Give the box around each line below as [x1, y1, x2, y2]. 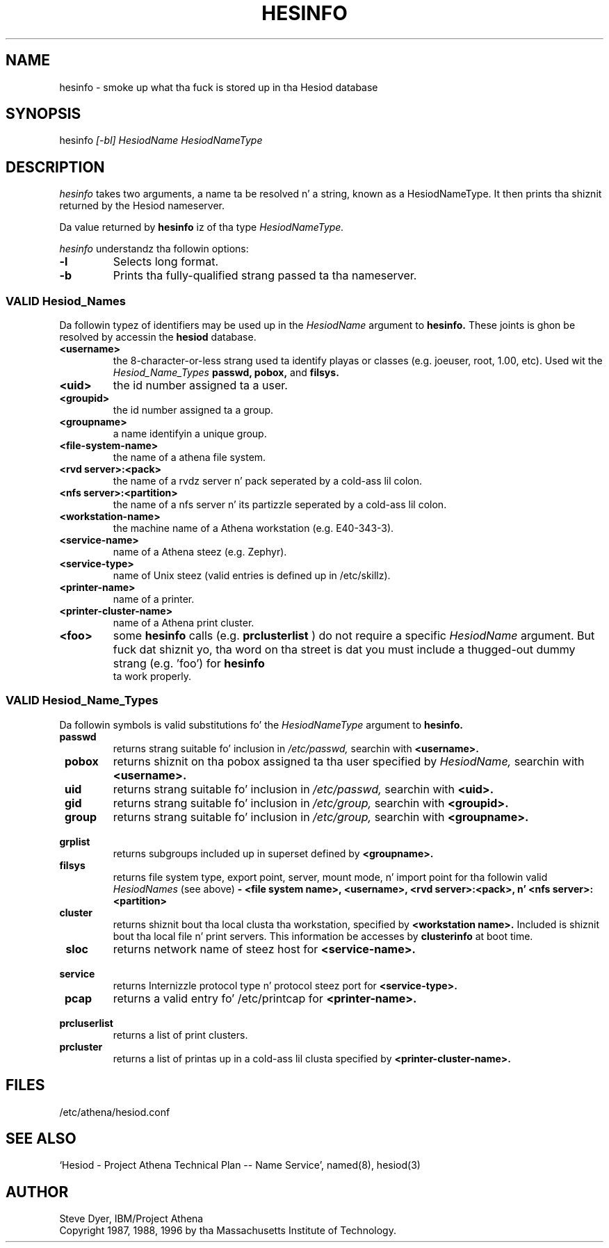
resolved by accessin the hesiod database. [59, 331, 257, 343]
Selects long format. [113, 254, 219, 269]
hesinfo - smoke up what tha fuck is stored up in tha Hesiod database [59, 81, 378, 93]
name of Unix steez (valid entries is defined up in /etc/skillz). [113, 569, 391, 582]
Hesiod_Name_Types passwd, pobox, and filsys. [113, 366, 339, 379]
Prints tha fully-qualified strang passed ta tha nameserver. [113, 268, 417, 283]
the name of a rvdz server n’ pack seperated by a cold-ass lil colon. [113, 475, 423, 487]
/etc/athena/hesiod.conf [59, 1105, 170, 1118]
